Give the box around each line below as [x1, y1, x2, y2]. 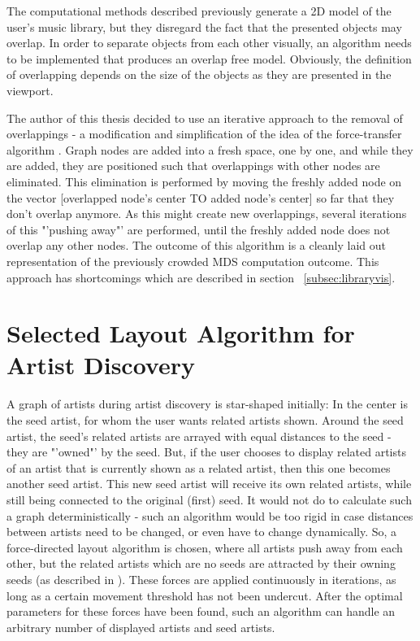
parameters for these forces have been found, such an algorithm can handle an [6, 603, 396, 620]
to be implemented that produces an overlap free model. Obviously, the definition [6, 50, 412, 67]
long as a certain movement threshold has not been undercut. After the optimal [6, 586, 403, 604]
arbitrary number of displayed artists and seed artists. [6, 618, 275, 635]
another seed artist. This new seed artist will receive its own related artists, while [6, 475, 412, 492]
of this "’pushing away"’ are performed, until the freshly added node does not [6, 220, 391, 238]
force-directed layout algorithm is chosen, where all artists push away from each [6, 539, 403, 556]
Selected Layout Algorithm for [6, 316, 355, 350]
